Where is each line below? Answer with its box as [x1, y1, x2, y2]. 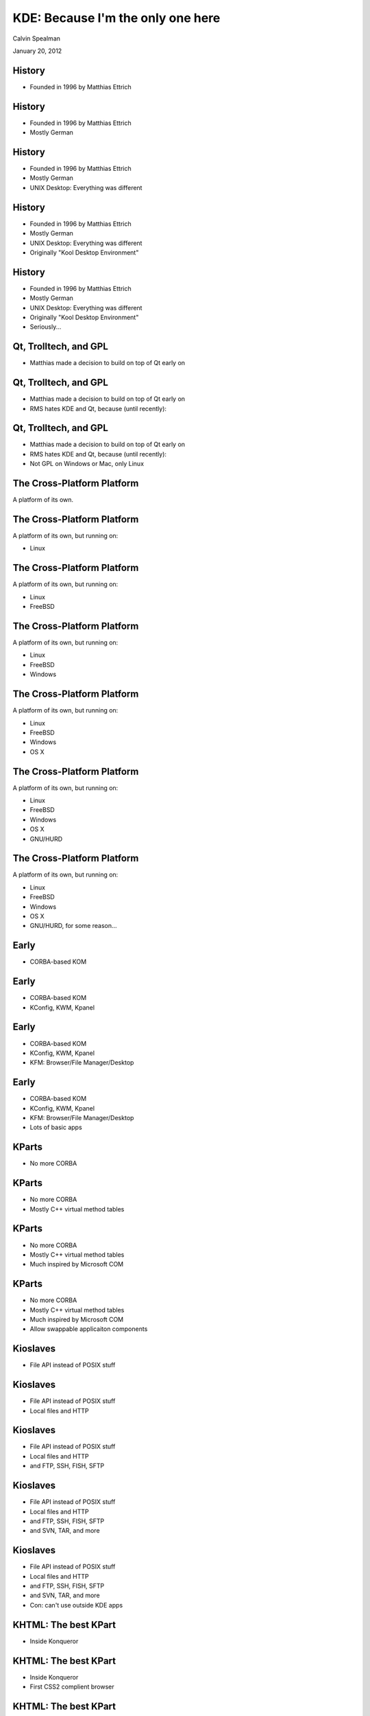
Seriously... [29, 323, 62, 331]
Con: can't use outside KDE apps [29, 1601, 123, 1609]
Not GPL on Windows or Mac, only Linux [29, 460, 144, 468]
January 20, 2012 [12, 47, 62, 55]
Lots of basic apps [29, 1123, 82, 1132]
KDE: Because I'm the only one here [12, 10, 221, 25]
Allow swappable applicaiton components [29, 1325, 148, 1333]
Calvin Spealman [12, 34, 61, 43]
